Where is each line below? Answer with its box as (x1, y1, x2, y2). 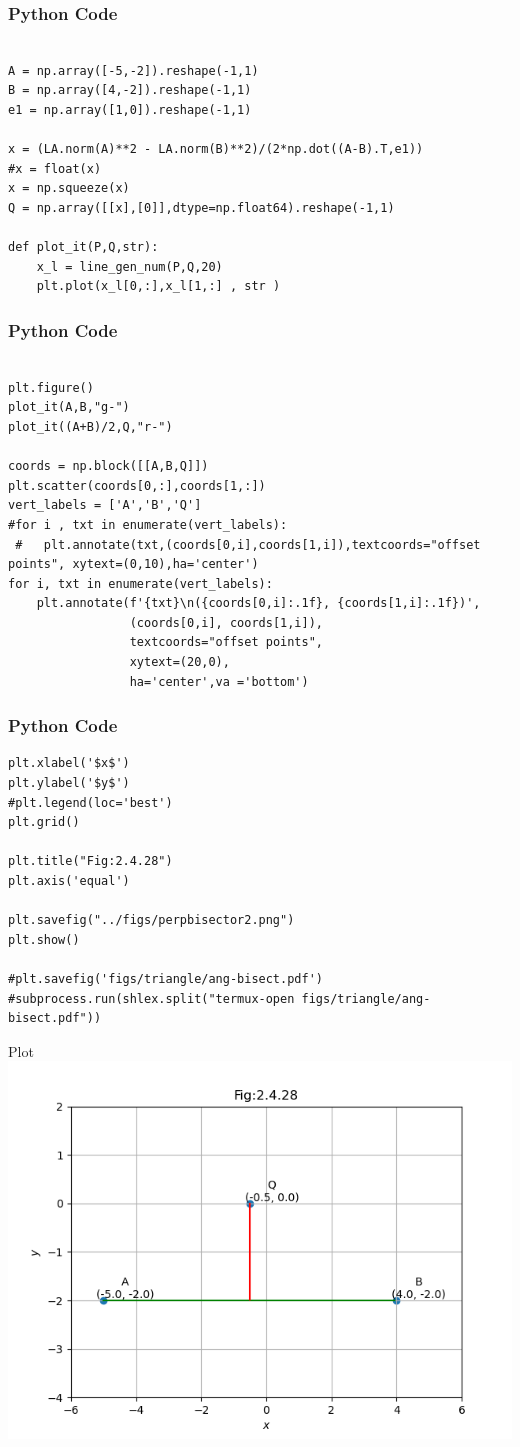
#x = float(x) (8, 161, 102, 176)
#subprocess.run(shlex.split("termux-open (8, 991, 295, 1006)
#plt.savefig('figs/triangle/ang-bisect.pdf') (8, 972, 323, 986)
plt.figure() (8, 380, 94, 395)
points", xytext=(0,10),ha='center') (8, 557, 259, 572)
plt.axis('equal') (8, 874, 130, 889)
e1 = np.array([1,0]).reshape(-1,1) (8, 103, 252, 117)
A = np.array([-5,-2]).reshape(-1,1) (8, 63, 259, 78)
